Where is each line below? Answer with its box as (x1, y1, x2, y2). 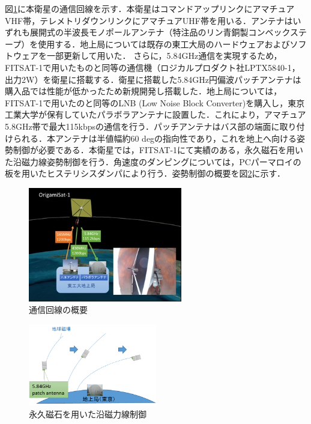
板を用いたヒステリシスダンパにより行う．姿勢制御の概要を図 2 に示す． (5, 167, 286, 180)
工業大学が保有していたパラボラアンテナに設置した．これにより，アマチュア (5, 108, 306, 121)
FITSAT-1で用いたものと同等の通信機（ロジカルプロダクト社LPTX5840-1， (5, 61, 300, 73)
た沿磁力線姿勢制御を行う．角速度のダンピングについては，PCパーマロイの (5, 155, 301, 168)
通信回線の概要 (29, 303, 88, 316)
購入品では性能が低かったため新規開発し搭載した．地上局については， (5, 85, 282, 97)
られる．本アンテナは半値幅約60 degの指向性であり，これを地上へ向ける (13, 132, 297, 144)
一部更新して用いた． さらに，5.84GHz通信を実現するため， (46, 49, 282, 62)
